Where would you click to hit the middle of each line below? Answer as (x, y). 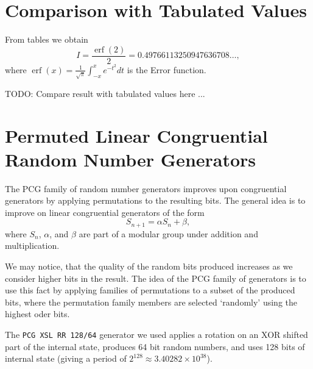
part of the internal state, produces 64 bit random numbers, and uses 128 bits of (155, 346)
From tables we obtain (47, 39)
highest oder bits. (37, 314)
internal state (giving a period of (66, 358)
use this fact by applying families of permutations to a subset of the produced (150, 290)
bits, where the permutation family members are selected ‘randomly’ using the (151, 302)
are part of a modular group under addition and (168, 233)
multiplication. (32, 245)
